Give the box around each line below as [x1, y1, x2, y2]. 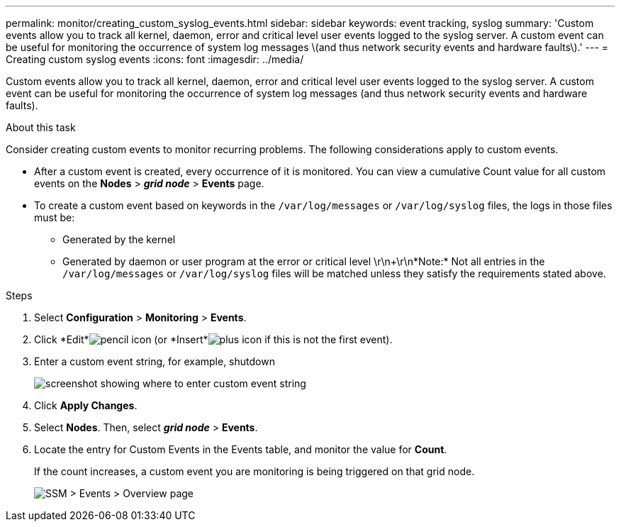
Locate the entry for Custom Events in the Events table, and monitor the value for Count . [34, 443, 447, 455]
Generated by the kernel [62, 233, 176, 245]
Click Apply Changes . [34, 399, 138, 411]
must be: [34, 211, 75, 223]
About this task [6, 121, 76, 133]
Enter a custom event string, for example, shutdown [34, 355, 275, 367]
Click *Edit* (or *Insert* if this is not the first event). [34, 333, 393, 345]
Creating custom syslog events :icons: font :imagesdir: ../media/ [6, 53, 304, 65]
